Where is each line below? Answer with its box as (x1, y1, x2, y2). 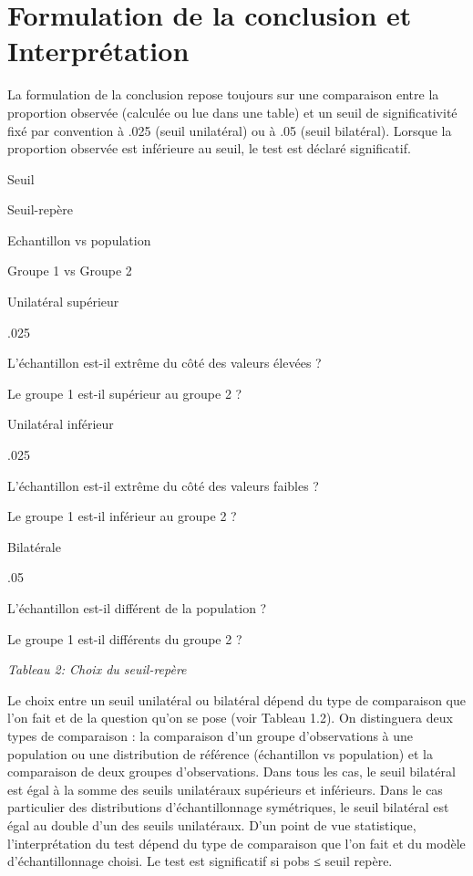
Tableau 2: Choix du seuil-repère (7, 660, 187, 679)
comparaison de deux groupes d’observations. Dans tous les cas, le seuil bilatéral (7, 762, 456, 781)
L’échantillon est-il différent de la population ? (7, 599, 267, 617)
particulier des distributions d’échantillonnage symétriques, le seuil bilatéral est (7, 798, 449, 817)
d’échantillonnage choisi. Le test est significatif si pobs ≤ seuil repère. (7, 851, 393, 871)
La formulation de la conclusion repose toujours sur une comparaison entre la (7, 85, 439, 104)
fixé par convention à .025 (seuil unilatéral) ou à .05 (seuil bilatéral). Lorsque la (7, 120, 452, 140)
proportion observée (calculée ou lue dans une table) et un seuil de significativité (7, 102, 458, 121)
